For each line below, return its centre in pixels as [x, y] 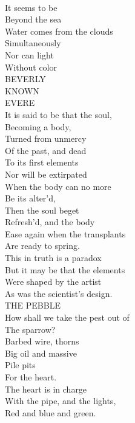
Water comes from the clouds [59, 31]
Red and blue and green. [51, 412]
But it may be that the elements [65, 269]
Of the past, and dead [46, 150]
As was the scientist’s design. [59, 293]
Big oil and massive [41, 353]
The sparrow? [30, 329]
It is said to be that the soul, [58, 114]
